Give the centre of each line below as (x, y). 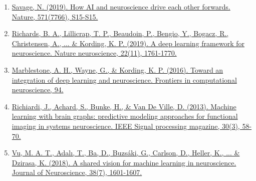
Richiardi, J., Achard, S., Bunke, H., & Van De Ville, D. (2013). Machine (124, 106)
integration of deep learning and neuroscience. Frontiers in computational (124, 79)
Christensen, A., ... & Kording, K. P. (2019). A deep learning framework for (128, 43)
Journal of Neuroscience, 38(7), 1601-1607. (77, 172)
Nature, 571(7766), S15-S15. (55, 16)
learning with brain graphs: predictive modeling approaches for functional (125, 116)
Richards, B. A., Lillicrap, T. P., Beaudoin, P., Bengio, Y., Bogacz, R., (120, 33)
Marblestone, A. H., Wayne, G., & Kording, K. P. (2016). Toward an (117, 69)
